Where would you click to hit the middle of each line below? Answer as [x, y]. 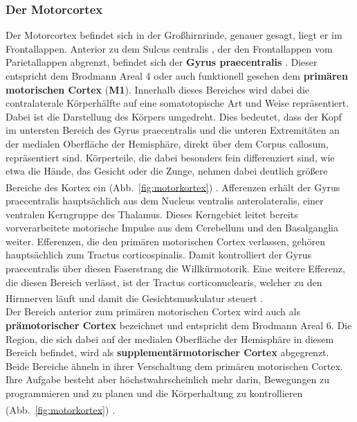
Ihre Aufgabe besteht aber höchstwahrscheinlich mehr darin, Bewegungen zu [168, 379]
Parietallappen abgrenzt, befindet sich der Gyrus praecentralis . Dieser [162, 62]
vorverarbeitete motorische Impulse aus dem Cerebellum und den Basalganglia [172, 228]
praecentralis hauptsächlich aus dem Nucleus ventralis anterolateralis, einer [165, 200]
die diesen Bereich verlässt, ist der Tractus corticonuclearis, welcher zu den [164, 282]
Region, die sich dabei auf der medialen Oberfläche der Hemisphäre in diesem [170, 339]
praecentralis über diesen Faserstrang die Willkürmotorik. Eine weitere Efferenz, [175, 268]
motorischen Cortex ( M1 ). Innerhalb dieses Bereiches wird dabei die [158, 89]
